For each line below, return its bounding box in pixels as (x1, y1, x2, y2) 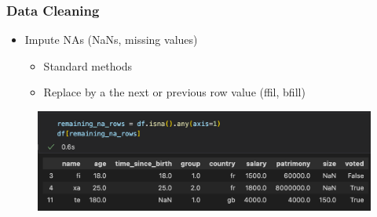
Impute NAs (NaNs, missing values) (24, 31, 198, 48)
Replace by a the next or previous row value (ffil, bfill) (43, 84, 306, 100)
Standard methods (43, 57, 133, 74)
